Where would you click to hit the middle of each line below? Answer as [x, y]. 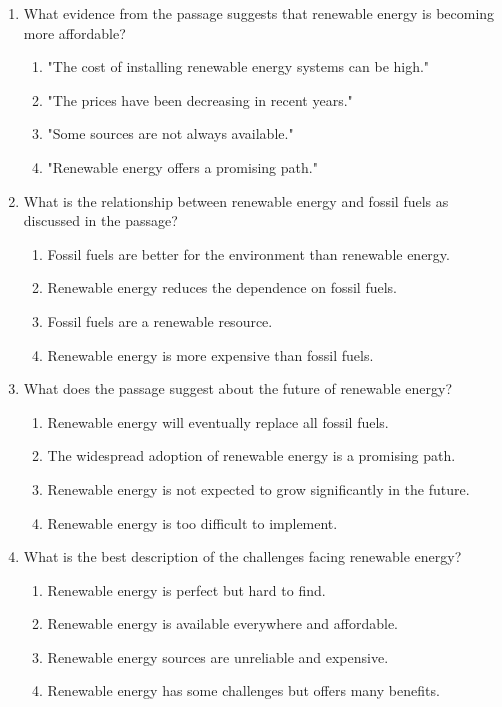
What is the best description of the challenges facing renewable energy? [242, 556]
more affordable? [74, 32]
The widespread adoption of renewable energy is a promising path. [251, 455]
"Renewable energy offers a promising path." [182, 166]
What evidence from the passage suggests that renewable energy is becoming [259, 13]
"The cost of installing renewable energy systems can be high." [238, 66]
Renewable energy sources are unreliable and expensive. [218, 656]
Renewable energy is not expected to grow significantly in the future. [258, 488]
